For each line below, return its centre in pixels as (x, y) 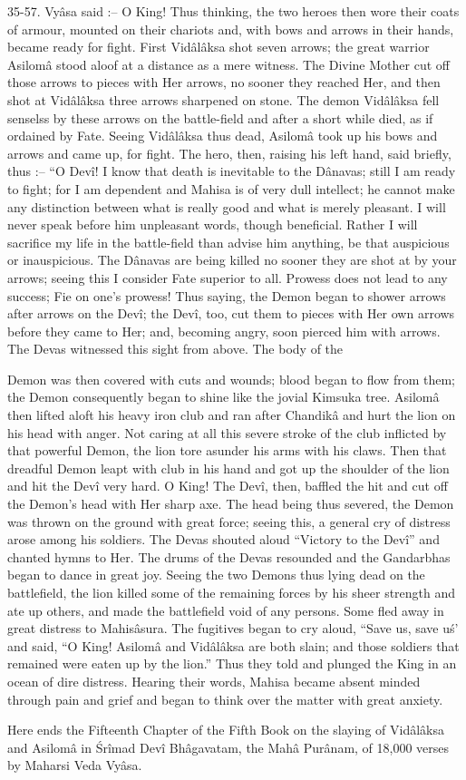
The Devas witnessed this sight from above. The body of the (175, 349)
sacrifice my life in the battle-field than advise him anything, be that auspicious (228, 242)
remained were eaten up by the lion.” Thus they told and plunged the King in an (232, 663)
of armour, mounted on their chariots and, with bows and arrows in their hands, (231, 29)
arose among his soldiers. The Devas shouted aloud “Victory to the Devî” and (223, 539)
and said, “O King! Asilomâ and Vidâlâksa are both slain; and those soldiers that (233, 645)
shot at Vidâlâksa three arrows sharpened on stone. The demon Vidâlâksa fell (223, 99)
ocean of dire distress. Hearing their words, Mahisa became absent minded (214, 681)
